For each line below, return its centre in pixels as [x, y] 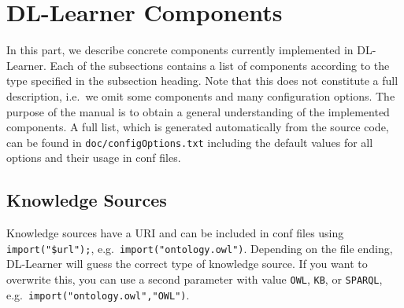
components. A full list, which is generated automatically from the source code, [198, 127]
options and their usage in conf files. [94, 158]
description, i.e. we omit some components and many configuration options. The [201, 95]
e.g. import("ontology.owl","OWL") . [98, 294]
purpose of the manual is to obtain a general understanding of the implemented [198, 111]
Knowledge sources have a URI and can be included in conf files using [175, 233]
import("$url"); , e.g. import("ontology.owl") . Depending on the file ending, [200, 248]
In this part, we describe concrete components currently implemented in [180, 50]
